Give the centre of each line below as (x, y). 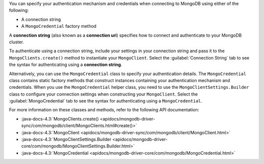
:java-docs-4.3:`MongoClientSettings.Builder (66, 140)
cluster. (17, 42)
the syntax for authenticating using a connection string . (66, 65)
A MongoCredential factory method (59, 26)
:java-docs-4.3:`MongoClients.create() (60, 119)
